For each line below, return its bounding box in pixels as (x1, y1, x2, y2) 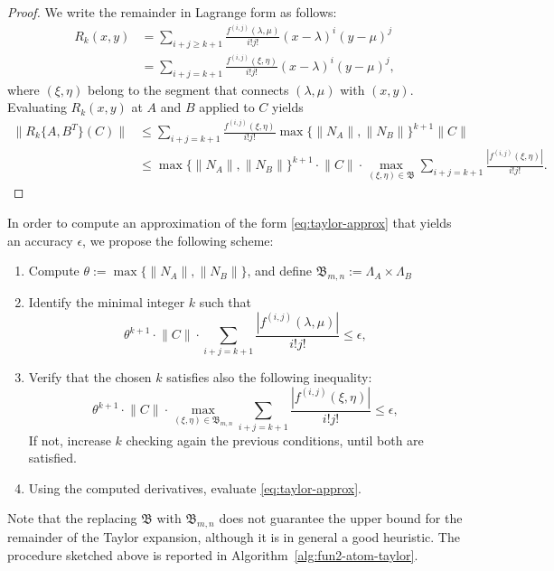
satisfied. (28, 448, 77, 467)
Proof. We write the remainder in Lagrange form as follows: (7, 3, 337, 21)
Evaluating (7, 98, 67, 117)
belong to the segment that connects (87, 80, 289, 98)
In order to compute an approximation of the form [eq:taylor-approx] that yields (7, 212, 452, 231)
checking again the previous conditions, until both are (126, 430, 424, 449)
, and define (247, 261, 313, 280)
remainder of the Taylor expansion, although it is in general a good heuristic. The (7, 528, 460, 547)
